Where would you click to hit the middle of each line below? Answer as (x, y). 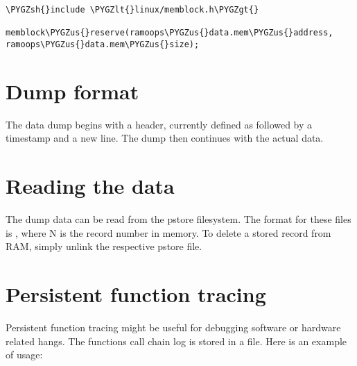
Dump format (72, 91)
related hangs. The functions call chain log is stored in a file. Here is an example (176, 341)
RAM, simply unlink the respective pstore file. (104, 246)
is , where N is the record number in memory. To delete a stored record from (168, 232)
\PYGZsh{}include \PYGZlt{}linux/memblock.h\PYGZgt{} (132, 10)
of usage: (24, 355)
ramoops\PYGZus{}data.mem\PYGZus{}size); (103, 44)
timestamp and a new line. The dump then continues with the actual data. (165, 138)
